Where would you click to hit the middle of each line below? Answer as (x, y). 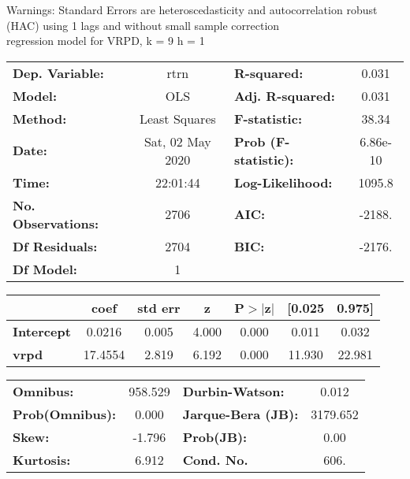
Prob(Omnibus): (65, 414)
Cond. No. (215, 459)
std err (159, 307)
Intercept (42, 331)
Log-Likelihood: (283, 182)
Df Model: (45, 269)
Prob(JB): (215, 436)
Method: (40, 118)
